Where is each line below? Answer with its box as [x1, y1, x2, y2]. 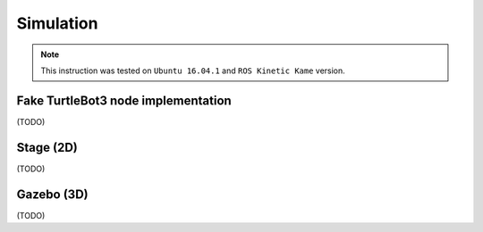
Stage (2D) [16, 139, 78, 155]
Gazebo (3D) [16, 186, 89, 202]
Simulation [16, 13, 98, 33]
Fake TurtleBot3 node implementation [16, 93, 232, 108]
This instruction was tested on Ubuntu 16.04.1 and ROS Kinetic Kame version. [40, 65, 346, 76]
